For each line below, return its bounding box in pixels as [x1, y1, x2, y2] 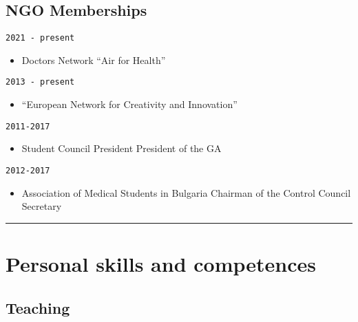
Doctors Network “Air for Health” [21, 52, 166, 67]
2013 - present [6, 77, 75, 87]
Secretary [21, 199, 62, 213]
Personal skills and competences [6, 249, 316, 277]
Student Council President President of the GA [21, 141, 222, 155]
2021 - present [6, 33, 75, 43]
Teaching [6, 297, 70, 318]
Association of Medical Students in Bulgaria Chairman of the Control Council [21, 185, 351, 200]
